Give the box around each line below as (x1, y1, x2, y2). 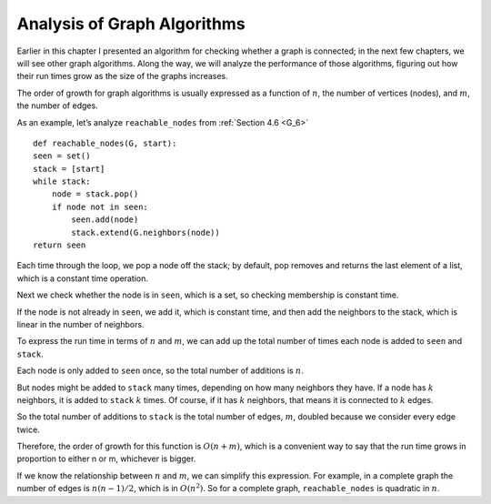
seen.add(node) (71, 215, 139, 225)
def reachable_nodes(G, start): (33, 137, 177, 148)
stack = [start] (33, 164, 105, 174)
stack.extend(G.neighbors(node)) (71, 227, 220, 237)
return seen (33, 240, 86, 250)
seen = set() (33, 151, 91, 161)
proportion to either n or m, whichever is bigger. (16, 453, 196, 464)
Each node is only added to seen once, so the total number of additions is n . (16, 365, 304, 377)
